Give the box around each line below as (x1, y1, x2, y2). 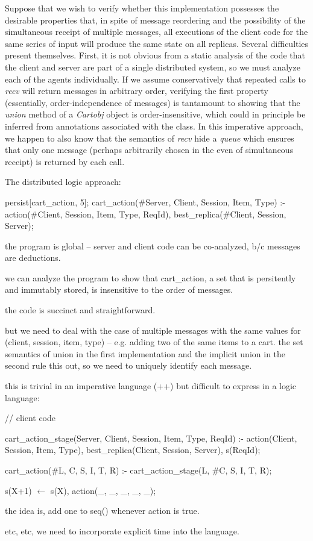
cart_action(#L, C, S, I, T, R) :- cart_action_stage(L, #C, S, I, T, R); (5, 464, 272, 476)
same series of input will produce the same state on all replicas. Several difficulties (5, 37, 309, 49)
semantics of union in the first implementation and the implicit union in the (5, 347, 286, 360)
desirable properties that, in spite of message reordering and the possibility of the (5, 13, 306, 26)
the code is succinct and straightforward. (5, 304, 156, 316)
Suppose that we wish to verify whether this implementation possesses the (5, 2, 279, 14)
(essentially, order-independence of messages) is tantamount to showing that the (5, 96, 300, 108)
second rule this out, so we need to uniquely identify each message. (5, 359, 252, 372)
